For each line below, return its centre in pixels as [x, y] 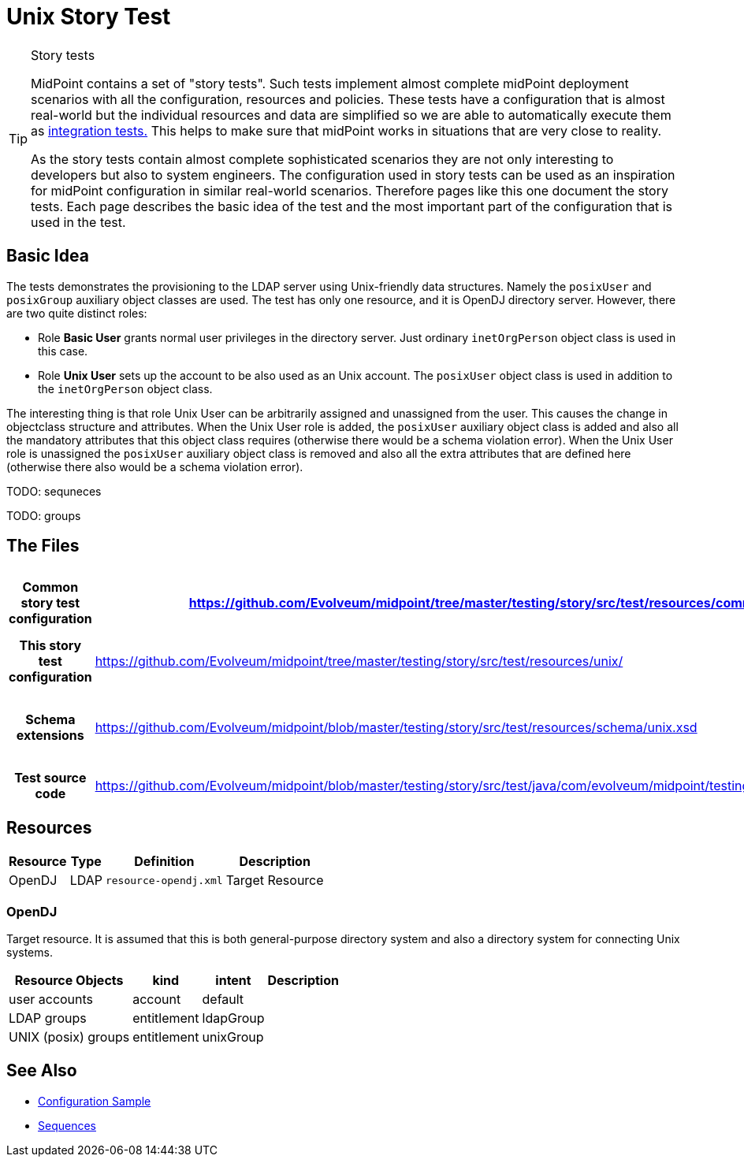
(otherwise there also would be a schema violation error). [155, 466]
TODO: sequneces [54, 491]
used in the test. [78, 222]
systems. [30, 953]
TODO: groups [44, 515]
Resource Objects [69, 981]
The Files [43, 546]
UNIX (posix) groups [69, 1037]
